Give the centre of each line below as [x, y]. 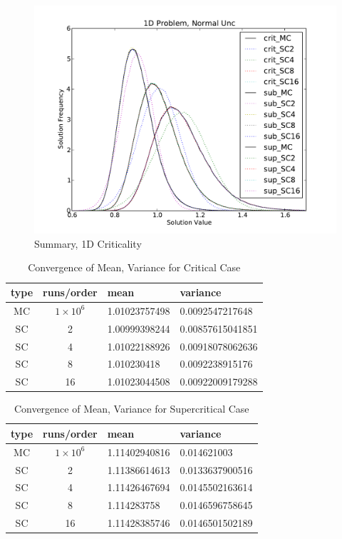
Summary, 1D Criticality [88, 243]
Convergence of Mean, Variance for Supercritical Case [131, 409]
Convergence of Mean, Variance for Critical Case [134, 267]
